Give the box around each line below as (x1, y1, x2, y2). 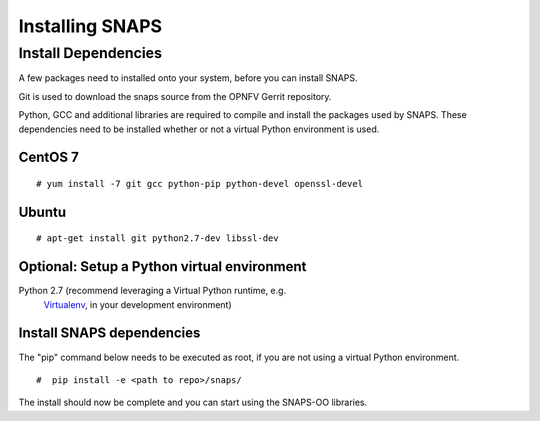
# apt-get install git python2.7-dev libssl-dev (36, 233, 279, 244)
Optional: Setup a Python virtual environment (18, 258, 307, 275)
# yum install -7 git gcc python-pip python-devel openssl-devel (36, 178, 364, 189)
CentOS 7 (18, 149, 79, 166)
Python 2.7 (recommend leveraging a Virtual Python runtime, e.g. (18, 285, 287, 297)
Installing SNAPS (18, 15, 163, 37)
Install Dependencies (18, 44, 162, 62)
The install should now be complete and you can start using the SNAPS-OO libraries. (18, 396, 368, 409)
